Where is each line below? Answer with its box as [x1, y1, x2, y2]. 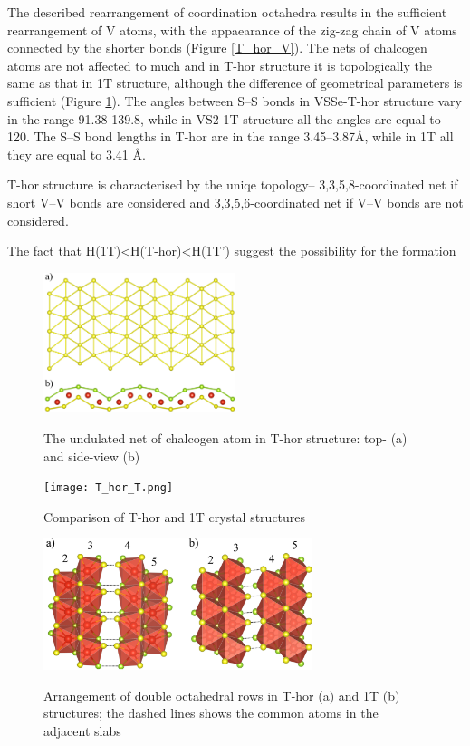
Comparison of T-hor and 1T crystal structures [43, 507, 306, 526]
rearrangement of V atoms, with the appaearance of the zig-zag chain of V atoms [7, 20, 457, 39]
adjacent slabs [43, 722, 121, 741]
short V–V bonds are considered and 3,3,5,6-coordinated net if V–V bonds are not [7, 192, 464, 211]
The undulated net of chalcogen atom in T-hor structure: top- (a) [43, 428, 408, 447]
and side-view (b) [43, 446, 140, 465]
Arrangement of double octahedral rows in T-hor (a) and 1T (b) [43, 685, 400, 704]
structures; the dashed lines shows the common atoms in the [43, 703, 379, 722]
